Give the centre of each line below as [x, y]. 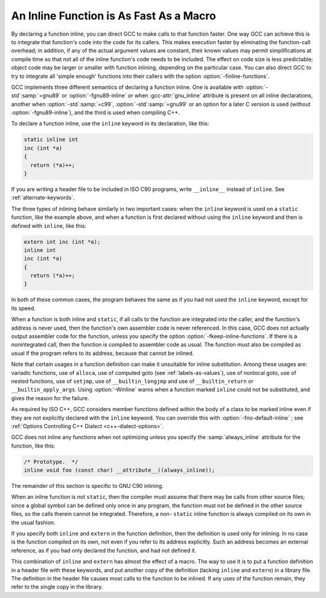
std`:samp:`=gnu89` [36, 96]
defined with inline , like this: [49, 226]
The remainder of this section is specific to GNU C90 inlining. [88, 486]
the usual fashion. [33, 522]
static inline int [51, 140]
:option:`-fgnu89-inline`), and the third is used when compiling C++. [96, 112]
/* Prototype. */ [51, 462]
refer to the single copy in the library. [57, 587]
